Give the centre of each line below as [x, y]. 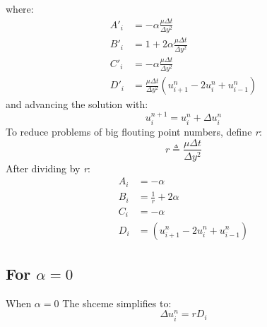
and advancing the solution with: [77, 104]
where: [20, 8]
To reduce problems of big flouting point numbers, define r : [134, 131]
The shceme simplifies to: [117, 303]
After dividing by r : [48, 168]
